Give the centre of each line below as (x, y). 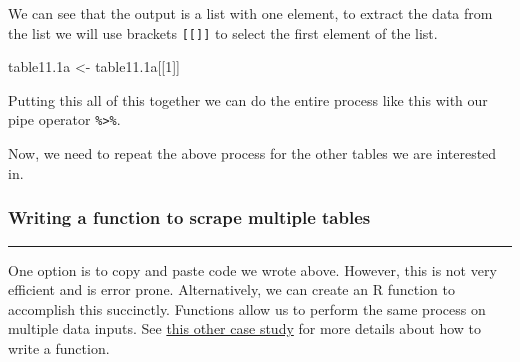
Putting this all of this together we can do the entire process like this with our (248, 99)
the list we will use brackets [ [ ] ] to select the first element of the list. (223, 32)
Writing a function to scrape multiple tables (189, 217)
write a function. (59, 347)
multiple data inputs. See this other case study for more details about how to (245, 328)
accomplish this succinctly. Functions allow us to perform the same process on (247, 308)
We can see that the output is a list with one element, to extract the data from (250, 13)
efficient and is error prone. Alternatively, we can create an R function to (231, 289)
